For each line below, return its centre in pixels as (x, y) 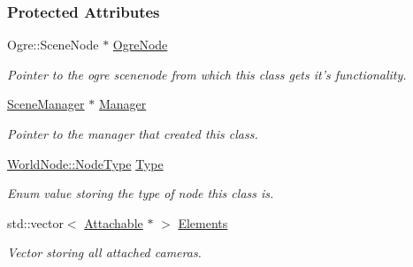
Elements (203, 222)
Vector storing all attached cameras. (104, 252)
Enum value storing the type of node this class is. (141, 193)
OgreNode (140, 45)
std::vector (35, 222)
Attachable (114, 222)
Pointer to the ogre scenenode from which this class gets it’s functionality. (207, 74)
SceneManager (46, 104)
